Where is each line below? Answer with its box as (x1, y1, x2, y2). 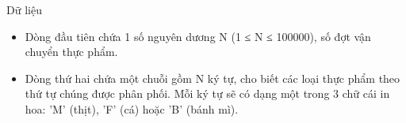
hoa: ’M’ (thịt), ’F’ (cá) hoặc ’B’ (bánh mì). (25, 100, 239, 117)
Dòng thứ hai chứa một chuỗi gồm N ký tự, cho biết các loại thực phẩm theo (25, 69, 400, 86)
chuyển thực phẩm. (25, 43, 118, 60)
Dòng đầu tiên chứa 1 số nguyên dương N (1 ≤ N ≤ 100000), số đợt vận (25, 28, 371, 44)
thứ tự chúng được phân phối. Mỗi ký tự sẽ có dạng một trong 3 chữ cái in (25, 85, 390, 102)
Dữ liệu (6, 2, 42, 17)
